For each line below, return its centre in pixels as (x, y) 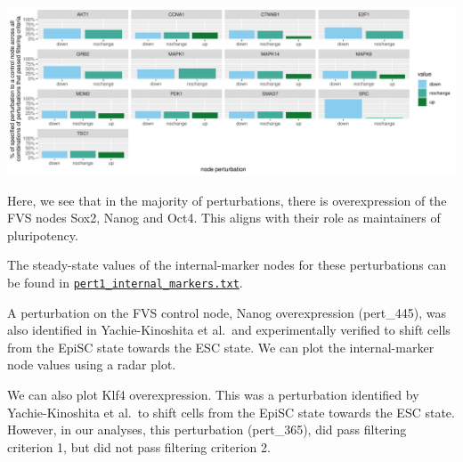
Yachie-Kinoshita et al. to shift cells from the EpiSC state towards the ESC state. (231, 412)
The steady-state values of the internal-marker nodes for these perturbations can (227, 265)
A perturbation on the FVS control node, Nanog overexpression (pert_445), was (227, 312)
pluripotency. (43, 235)
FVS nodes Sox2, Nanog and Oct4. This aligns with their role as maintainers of (224, 218)
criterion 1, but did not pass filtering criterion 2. (139, 446)
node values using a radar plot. (92, 365)
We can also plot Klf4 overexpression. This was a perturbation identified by (213, 394)
